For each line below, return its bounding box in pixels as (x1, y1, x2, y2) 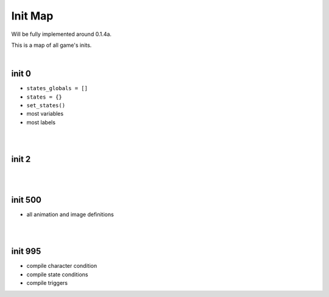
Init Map (11, 9, 54, 23)
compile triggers (26, 279, 68, 287)
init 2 (11, 154, 31, 164)
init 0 (11, 69, 32, 79)
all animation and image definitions (26, 211, 114, 218)
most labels (26, 119, 56, 126)
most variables (26, 110, 64, 117)
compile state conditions (26, 271, 88, 278)
